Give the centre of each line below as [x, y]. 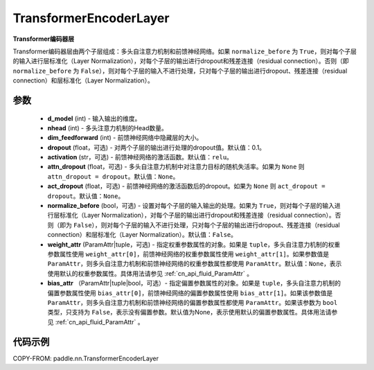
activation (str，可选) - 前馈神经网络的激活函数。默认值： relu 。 [140, 157]
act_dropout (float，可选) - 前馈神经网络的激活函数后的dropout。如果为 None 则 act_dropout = [186, 186]
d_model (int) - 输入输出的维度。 [94, 118]
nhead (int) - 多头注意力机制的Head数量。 [107, 127]
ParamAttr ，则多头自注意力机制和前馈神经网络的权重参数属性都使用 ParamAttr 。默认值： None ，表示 [195, 264]
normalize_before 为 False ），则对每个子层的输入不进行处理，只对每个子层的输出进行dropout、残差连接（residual [180, 71]
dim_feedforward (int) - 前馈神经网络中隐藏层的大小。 [125, 138]
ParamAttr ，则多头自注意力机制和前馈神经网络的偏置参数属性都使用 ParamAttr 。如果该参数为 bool [193, 302]
